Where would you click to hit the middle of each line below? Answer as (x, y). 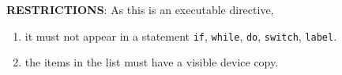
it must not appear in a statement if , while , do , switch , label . (181, 36)
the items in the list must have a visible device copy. (152, 62)
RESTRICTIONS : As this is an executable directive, (140, 9)
